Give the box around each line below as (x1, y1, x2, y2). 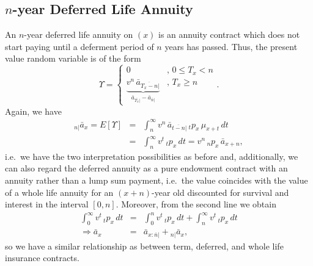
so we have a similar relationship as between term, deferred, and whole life (5, 239, 284, 252)
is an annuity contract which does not (158, 28, 300, 41)
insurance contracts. (5, 251, 79, 264)
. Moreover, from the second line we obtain (116, 198, 276, 210)
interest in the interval (5, 198, 89, 210)
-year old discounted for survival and (152, 185, 289, 198)
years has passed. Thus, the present (164, 40, 298, 52)
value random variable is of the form (5, 52, 141, 65)
